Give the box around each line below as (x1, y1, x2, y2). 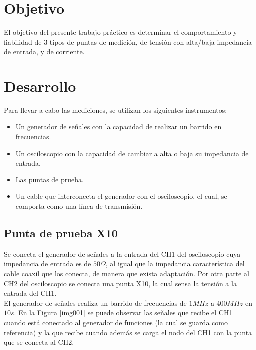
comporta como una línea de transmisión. (15, 201, 143, 211)
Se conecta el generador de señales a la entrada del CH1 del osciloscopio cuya (4, 248, 241, 259)
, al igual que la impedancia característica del (105, 258, 245, 269)
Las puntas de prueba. (15, 174, 84, 184)
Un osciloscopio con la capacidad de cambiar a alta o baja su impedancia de (15, 148, 249, 158)
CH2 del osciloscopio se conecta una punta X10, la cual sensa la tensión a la (4, 278, 237, 288)
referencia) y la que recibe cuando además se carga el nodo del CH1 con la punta (4, 327, 252, 337)
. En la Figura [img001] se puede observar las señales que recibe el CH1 (14, 307, 233, 318)
